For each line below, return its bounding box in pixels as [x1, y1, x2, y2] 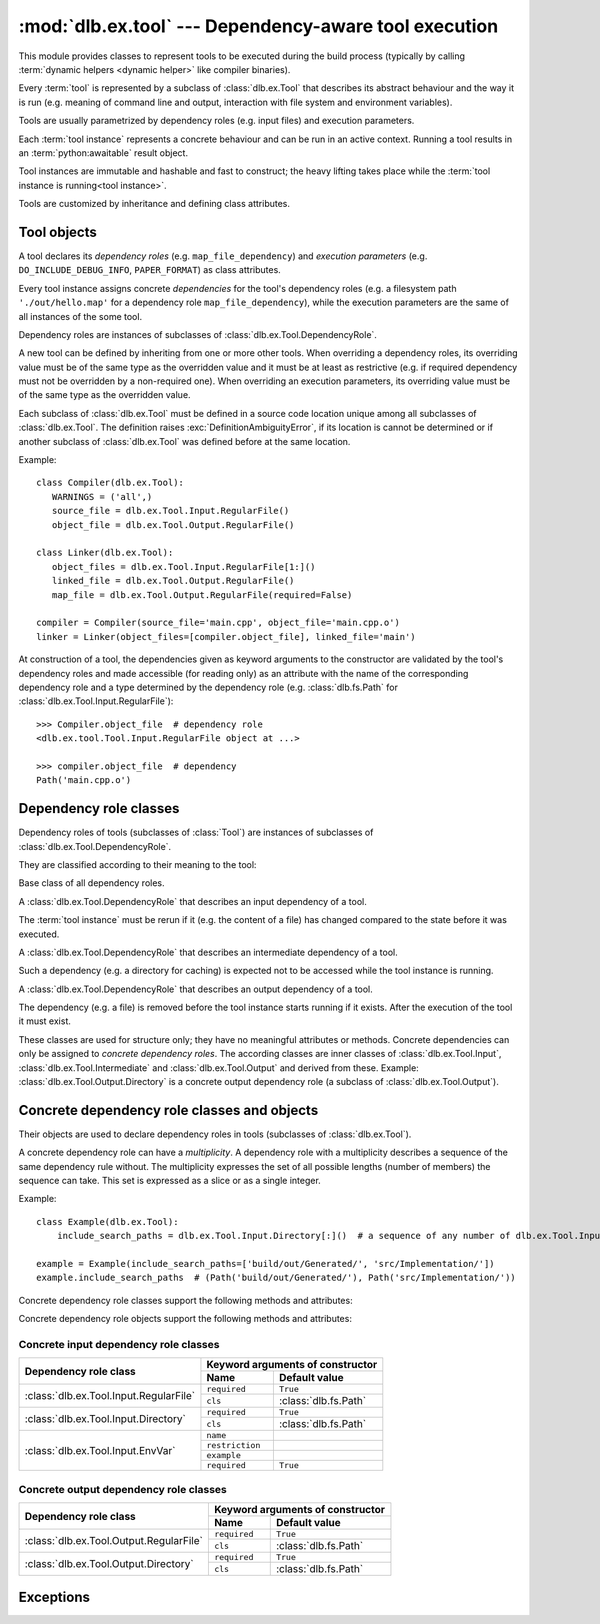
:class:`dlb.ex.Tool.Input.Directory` [24, 1412, 187, 1426]
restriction [206, 1440, 261, 1451]
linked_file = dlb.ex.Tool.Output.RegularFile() [51, 575, 295, 587]
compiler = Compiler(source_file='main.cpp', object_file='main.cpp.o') [36, 617, 400, 629]
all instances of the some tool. [18, 310, 143, 322]
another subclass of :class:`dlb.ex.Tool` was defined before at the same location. [18, 435, 351, 447]
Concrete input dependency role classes [18, 1337, 220, 1351]
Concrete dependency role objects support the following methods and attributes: [18, 1313, 352, 1325]
